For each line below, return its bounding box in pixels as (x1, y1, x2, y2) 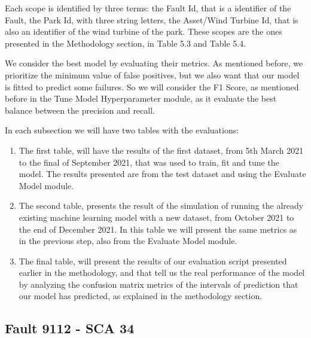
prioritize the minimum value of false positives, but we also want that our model (5, 68, 300, 81)
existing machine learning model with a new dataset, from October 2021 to (19, 211, 294, 223)
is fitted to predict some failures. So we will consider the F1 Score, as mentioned (5, 80, 299, 93)
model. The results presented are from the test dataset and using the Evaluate (19, 168, 306, 180)
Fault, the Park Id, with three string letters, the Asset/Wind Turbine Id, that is (5, 13, 298, 26)
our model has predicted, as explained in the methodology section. (19, 290, 263, 302)
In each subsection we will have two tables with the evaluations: (5, 124, 239, 136)
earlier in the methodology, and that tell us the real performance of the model (19, 266, 305, 279)
